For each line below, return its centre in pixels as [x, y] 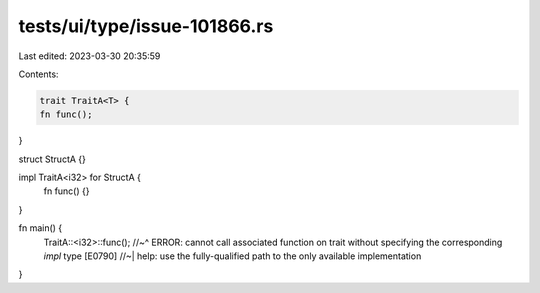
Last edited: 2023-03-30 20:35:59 [89, 56]
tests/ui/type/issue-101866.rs [146, 26]
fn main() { [40, 228]
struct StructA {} [52, 159]
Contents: [38, 74]
